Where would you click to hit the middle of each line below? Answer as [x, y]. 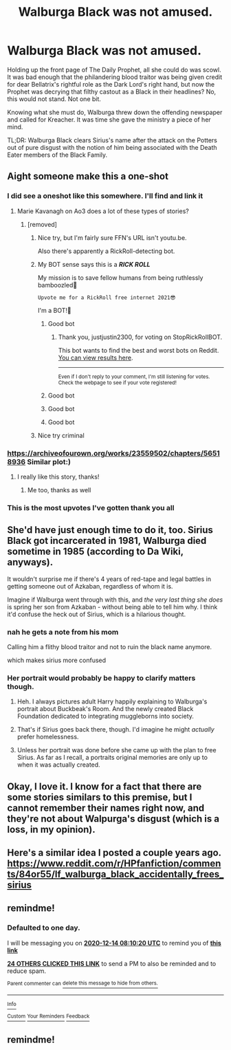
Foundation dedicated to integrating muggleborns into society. [106, 717]
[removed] [42, 224]
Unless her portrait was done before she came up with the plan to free [117, 750]
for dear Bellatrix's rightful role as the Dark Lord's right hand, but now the [111, 84]
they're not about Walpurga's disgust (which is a [113, 819]
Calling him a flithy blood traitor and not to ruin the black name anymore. [109, 646]
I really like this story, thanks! [58, 477]
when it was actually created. [59, 765]
